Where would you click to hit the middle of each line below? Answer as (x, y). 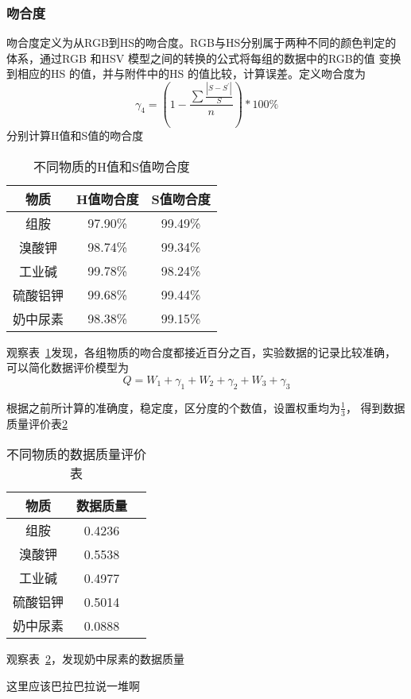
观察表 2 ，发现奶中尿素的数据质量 (95, 659)
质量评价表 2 (37, 423)
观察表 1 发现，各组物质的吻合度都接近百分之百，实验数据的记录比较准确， (201, 351)
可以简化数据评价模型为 (68, 367)
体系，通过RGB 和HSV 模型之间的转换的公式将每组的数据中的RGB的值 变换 (204, 58)
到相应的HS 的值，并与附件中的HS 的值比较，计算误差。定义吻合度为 (186, 73)
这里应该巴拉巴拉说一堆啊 (73, 685)
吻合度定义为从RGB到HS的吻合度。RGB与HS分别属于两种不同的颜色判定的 (202, 42)
